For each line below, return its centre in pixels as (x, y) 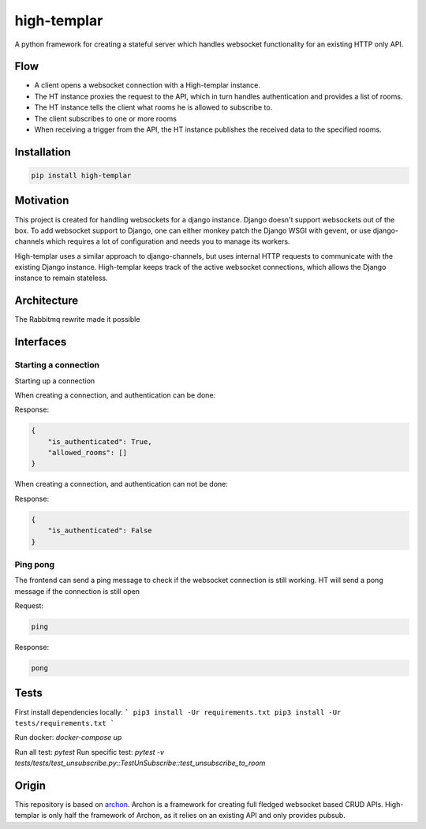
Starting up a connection (55, 381)
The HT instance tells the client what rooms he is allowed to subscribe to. (153, 107)
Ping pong (35, 564)
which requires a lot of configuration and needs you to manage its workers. (168, 241)
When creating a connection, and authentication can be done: (115, 395)
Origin (30, 785)
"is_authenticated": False (100, 531)
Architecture (47, 301)
